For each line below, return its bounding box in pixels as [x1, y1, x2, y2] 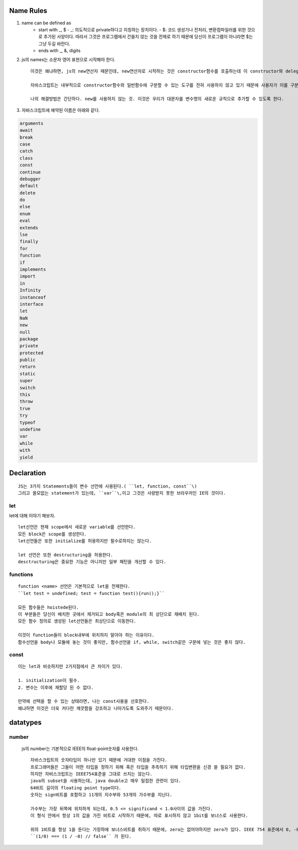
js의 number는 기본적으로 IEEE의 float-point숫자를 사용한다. [21, 746, 139, 752]
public [19, 357, 36, 363]
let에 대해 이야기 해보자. [9, 512, 56, 519]
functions [9, 571, 33, 578]
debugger [19, 176, 41, 181]
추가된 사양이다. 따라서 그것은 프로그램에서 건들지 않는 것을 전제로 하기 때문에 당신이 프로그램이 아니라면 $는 [43, 34, 253, 40]
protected [19, 350, 44, 355]
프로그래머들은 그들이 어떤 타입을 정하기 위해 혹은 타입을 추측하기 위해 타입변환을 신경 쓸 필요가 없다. [30, 764, 246, 770]
